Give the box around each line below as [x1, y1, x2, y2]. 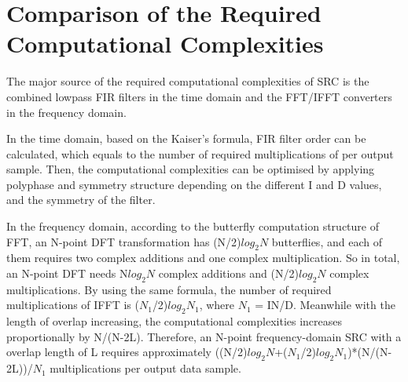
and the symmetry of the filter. [6, 191, 156, 208]
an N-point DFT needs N [6, 265, 128, 282]
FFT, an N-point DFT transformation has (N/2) [6, 233, 241, 249]
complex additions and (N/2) [158, 265, 299, 282]
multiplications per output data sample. [50, 360, 241, 377]
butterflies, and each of [271, 233, 382, 249]
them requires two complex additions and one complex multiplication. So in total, [6, 249, 400, 266]
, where [199, 297, 234, 313]
